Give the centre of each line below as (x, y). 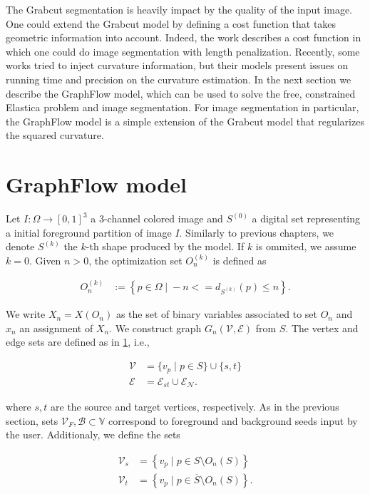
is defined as (240, 260)
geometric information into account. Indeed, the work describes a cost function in (184, 37)
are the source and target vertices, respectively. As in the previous (195, 406)
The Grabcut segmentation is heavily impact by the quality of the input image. (179, 9)
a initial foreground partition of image (89, 232)
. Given (45, 260)
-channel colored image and (163, 218)
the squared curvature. (55, 135)
